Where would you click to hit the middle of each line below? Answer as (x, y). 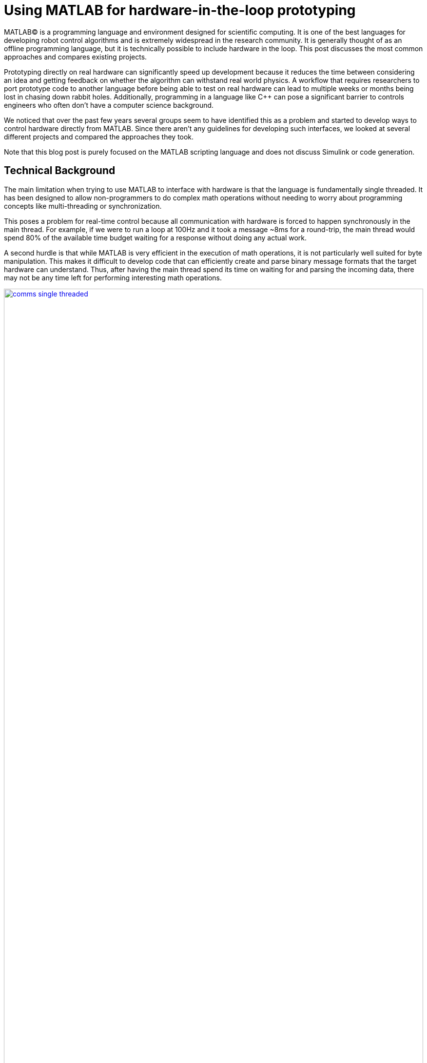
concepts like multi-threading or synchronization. (83, 206)
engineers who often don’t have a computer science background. (109, 105)
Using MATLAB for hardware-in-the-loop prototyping (180, 10)
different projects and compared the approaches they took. (99, 137)
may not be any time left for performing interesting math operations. (113, 277)
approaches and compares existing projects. (76, 57)
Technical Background (60, 171)
